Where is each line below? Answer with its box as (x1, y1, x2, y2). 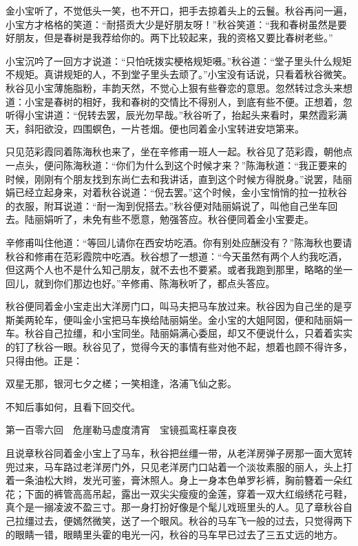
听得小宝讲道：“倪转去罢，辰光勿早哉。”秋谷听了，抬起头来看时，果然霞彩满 (6, 108, 348, 122)
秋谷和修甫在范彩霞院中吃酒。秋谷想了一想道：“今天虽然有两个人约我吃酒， (6, 248, 348, 263)
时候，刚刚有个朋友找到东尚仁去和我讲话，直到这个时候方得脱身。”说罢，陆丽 (6, 171, 352, 186)
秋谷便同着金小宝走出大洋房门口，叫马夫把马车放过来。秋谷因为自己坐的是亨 (6, 299, 352, 313)
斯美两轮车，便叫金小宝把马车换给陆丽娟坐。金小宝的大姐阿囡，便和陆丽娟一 (6, 312, 352, 326)
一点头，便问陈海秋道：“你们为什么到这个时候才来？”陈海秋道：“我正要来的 (6, 157, 347, 172)
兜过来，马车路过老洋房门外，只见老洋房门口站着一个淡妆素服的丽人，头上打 (6, 459, 352, 474)
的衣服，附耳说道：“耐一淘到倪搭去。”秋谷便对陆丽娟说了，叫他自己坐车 (6, 198, 328, 213)
